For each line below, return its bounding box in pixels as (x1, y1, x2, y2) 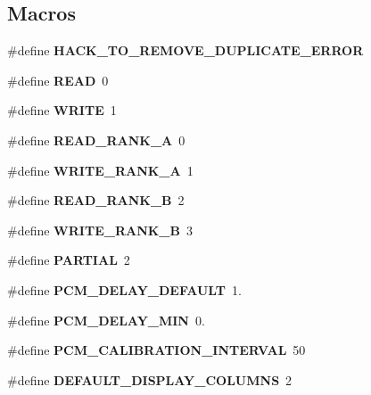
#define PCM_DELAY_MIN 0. (7, 310, 205, 329)
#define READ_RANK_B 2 (7, 191, 185, 210)
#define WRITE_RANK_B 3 (7, 220, 193, 239)
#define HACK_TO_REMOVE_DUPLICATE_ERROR (7, 41, 364, 60)
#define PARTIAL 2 (7, 251, 130, 269)
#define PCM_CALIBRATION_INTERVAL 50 (7, 341, 306, 359)
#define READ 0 (7, 70, 109, 89)
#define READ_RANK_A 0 (7, 130, 185, 149)
